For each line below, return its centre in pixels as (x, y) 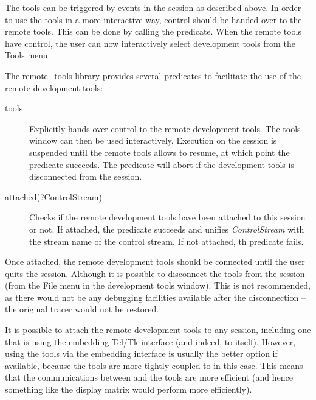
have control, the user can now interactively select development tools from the (150, 43)
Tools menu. (28, 55)
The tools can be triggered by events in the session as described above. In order (153, 7)
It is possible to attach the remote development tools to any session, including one (158, 330)
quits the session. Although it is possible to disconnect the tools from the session (155, 273)
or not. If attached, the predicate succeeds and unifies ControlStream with (167, 229)
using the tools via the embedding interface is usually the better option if (141, 353)
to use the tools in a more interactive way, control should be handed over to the (153, 19)
